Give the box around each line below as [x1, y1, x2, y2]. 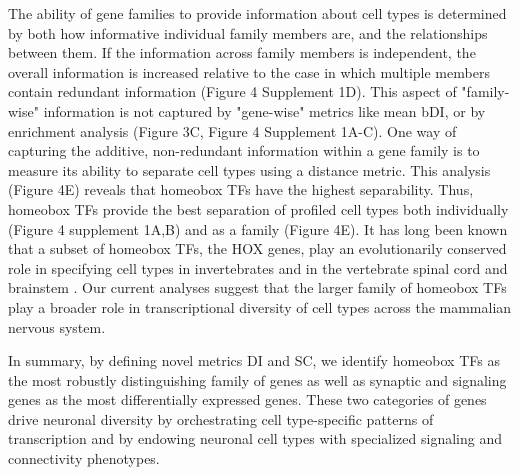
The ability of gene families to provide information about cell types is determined [8, 3, 507, 23]
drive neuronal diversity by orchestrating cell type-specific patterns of [8, 408, 434, 429]
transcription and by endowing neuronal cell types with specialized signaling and [8, 428, 502, 449]
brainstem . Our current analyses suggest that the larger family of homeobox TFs [8, 277, 507, 298]
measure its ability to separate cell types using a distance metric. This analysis [8, 159, 491, 180]
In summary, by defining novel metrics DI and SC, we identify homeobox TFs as [8, 350, 500, 371]
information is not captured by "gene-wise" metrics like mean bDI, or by [43, 100, 486, 121]
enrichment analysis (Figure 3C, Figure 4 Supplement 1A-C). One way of [8, 120, 457, 141]
